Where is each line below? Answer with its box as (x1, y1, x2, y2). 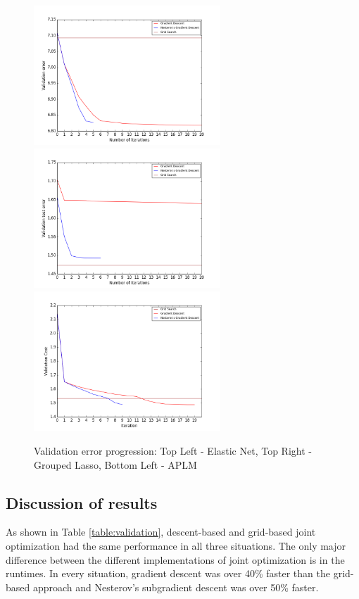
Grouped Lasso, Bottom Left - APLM (34, 457, 197, 472)
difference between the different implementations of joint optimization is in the (6, 552, 345, 567)
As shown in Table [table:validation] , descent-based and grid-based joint (6, 524, 316, 539)
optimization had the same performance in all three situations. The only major (6, 538, 346, 553)
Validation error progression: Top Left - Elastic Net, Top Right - (34, 443, 312, 458)
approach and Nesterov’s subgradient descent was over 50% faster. (32, 579, 319, 594)
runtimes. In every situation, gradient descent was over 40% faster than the (6, 566, 330, 581)
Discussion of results (6, 491, 158, 513)
